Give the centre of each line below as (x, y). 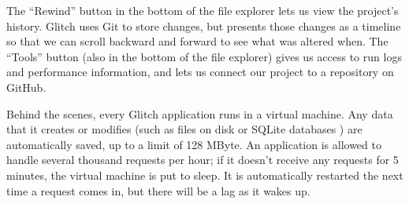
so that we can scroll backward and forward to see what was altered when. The (197, 41)
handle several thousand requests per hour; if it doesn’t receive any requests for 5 (203, 160)
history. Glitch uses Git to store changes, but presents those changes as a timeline (204, 25)
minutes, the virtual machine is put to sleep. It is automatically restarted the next (205, 175)
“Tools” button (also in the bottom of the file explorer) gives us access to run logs (204, 56)
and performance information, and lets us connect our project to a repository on (200, 72)
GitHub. (26, 87)
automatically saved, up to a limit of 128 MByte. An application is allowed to (194, 144)
